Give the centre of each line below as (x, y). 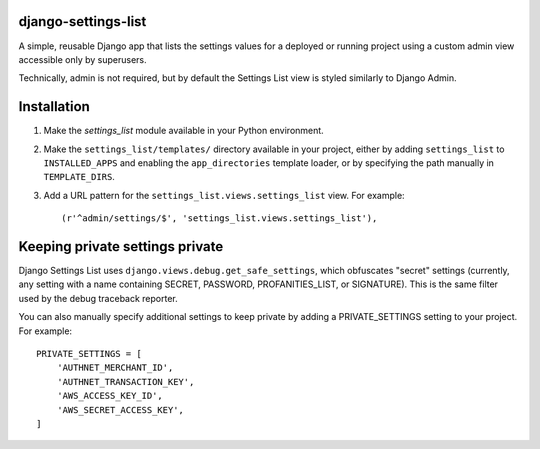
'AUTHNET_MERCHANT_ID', (115, 368)
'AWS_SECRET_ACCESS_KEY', (120, 409)
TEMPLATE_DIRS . (79, 177)
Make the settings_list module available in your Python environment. (183, 131)
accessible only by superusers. (82, 59)
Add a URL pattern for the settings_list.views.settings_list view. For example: (224, 195)
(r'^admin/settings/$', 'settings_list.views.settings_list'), (219, 218)
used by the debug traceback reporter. (98, 298)
